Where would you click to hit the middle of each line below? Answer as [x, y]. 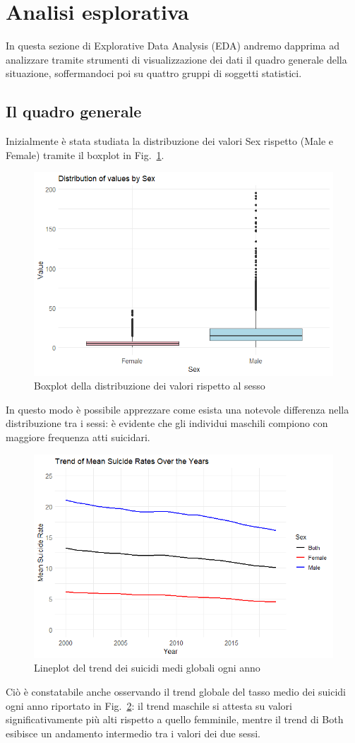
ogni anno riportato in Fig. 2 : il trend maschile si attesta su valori [149, 705]
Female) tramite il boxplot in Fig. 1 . [85, 154]
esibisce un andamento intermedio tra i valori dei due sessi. [133, 733]
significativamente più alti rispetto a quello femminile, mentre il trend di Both [175, 719]
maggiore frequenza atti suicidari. [78, 437]
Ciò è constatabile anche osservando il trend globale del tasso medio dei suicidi [176, 692]
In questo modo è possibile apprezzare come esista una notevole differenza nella [177, 409]
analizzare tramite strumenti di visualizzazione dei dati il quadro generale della [176, 59]
